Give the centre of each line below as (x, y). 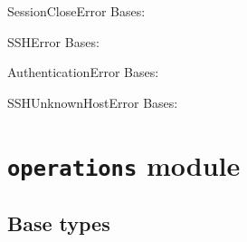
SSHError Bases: (53, 41)
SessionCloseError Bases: (76, 11)
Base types (59, 223)
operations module (124, 165)
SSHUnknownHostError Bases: (93, 102)
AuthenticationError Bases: (83, 72)
